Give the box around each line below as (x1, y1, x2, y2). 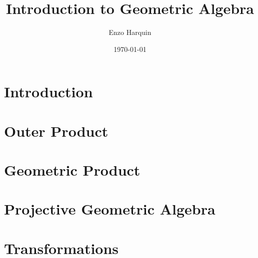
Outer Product (4, 120, 108, 141)
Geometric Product (4, 160, 140, 180)
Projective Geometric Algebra (4, 199, 215, 219)
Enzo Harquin (108, 27, 151, 37)
